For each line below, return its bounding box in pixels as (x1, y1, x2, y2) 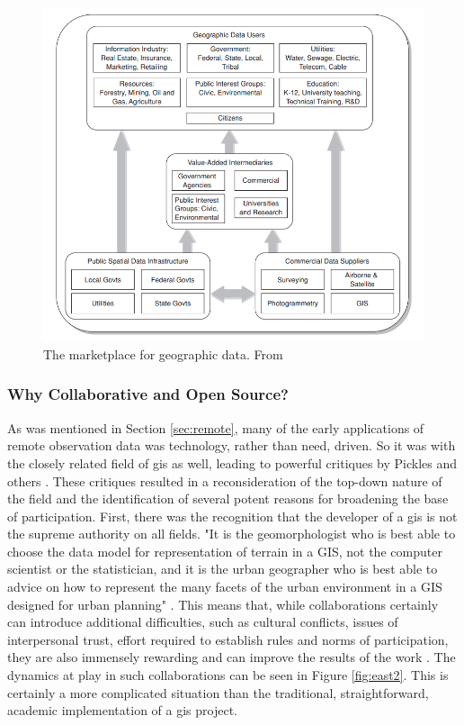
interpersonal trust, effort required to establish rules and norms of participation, (7, 630, 449, 648)
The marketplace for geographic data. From (43, 344, 283, 363)
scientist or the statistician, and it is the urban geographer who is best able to (7, 559, 438, 578)
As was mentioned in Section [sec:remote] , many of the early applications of (7, 418, 424, 437)
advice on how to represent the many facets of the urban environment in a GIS (7, 577, 442, 596)
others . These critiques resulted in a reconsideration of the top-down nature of (7, 471, 442, 490)
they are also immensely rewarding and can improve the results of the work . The (7, 648, 456, 666)
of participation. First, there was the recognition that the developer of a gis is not (7, 506, 458, 525)
